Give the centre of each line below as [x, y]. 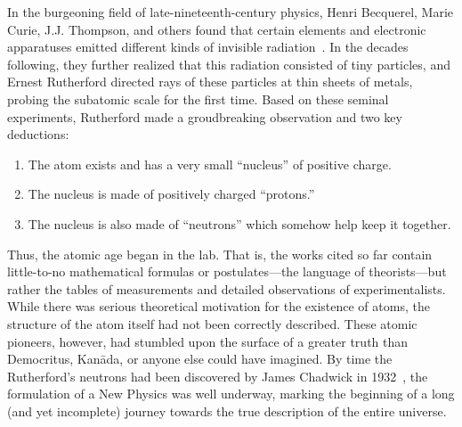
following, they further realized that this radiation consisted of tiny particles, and [229, 64]
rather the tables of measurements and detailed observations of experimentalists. [227, 288]
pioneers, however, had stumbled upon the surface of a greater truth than [208, 341]
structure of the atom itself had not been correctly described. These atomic [212, 323]
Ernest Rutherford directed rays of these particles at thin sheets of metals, [210, 82]
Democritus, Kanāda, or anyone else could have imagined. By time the [200, 359]
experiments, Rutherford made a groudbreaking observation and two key [205, 116]
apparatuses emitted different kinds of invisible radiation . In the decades [208, 47]
